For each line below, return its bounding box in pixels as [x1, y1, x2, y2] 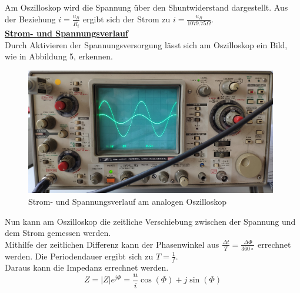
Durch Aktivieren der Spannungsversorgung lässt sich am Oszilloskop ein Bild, [5, 38, 288, 51]
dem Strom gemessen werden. [5, 227, 111, 239]
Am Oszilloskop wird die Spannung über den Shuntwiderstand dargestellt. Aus [5, 1, 288, 13]
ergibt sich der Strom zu [82, 12, 171, 25]
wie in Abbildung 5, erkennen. [5, 50, 114, 62]
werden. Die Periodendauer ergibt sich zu [5, 249, 154, 262]
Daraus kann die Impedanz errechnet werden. [5, 261, 169, 274]
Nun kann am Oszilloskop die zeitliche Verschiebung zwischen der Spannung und [5, 215, 296, 227]
